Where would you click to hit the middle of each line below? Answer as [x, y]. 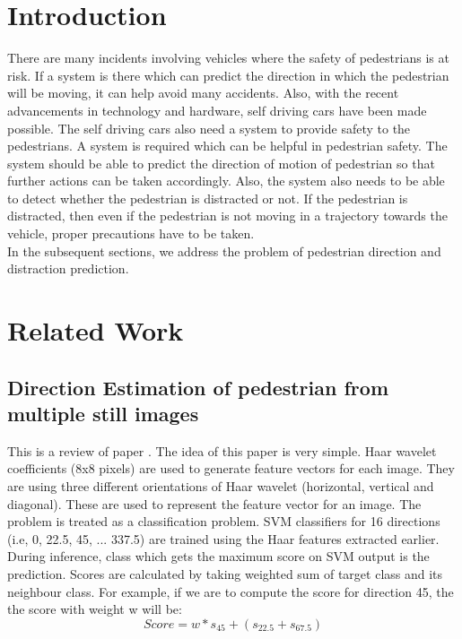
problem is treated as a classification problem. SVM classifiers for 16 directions [224, 521]
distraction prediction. [68, 268]
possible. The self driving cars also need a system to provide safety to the [209, 128]
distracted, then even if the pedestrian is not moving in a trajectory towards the [227, 216]
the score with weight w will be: [95, 609]
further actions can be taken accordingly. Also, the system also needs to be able [226, 181]
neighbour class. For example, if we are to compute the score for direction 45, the [231, 591]
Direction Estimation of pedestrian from [198, 387]
